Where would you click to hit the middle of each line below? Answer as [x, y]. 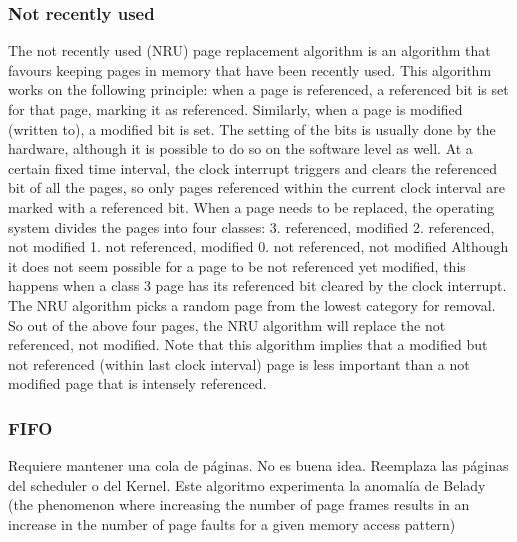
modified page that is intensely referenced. [137, 383]
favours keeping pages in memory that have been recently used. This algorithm [250, 69]
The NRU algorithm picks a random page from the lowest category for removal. [252, 304]
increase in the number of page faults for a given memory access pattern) [232, 523]
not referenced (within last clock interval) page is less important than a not [239, 363]
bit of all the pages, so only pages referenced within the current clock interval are [257, 187]
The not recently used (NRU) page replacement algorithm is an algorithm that [249, 50]
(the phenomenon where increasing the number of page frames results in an [239, 504]
